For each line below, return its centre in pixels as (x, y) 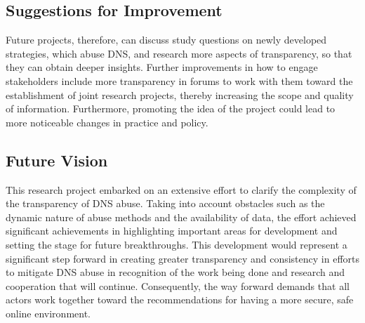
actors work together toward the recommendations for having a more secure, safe (180, 299)
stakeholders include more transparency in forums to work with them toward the (179, 80)
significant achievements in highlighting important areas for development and (172, 231)
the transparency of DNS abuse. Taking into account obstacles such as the (165, 203)
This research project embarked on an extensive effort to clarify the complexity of (181, 189)
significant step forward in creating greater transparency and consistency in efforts (182, 258)
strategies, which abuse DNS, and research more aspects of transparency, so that (179, 53)
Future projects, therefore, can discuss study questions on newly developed (166, 40)
